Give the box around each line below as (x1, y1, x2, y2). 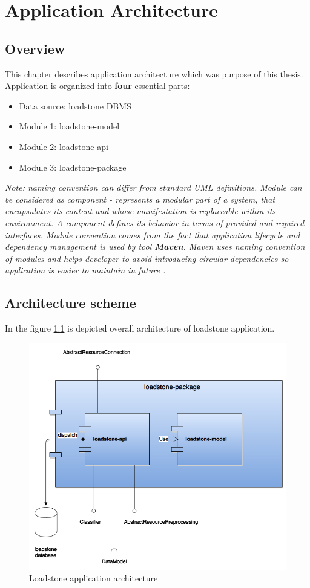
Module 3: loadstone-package (19, 160, 127, 173)
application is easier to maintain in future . (5, 264, 166, 276)
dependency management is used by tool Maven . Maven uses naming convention (5, 240, 305, 253)
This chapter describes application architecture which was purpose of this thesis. (5, 67, 303, 80)
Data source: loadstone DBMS (19, 99, 131, 112)
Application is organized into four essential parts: (5, 79, 190, 92)
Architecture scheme (5, 293, 136, 312)
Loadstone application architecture (29, 572, 158, 584)
